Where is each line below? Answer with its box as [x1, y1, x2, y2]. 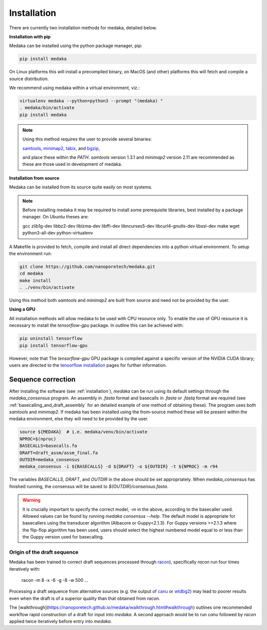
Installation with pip [9, 34, 51, 40]
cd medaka [19, 271, 44, 277]
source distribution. [9, 76, 49, 82]
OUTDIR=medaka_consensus [19, 457, 80, 462]
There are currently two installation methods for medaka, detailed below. [9, 25, 157, 31]
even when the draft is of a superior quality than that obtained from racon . [9, 595, 160, 601]
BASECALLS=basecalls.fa [19, 443, 78, 449]
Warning [22, 497, 41, 503]
